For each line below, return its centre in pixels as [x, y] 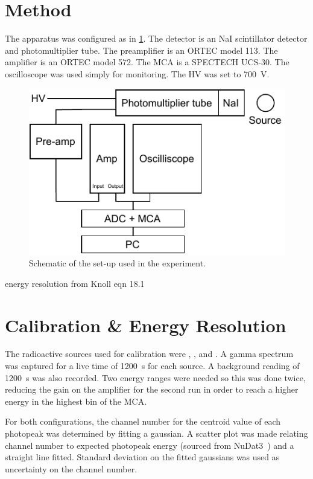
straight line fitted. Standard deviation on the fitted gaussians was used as [142, 457]
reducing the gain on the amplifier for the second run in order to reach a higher [152, 389]
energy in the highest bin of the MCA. [76, 401]
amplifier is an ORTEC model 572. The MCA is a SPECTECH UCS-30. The [147, 62]
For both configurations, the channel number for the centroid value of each [143, 421]
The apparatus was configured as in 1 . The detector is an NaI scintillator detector [156, 38]
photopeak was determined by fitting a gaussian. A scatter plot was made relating [156, 433]
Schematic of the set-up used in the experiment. [118, 263]
